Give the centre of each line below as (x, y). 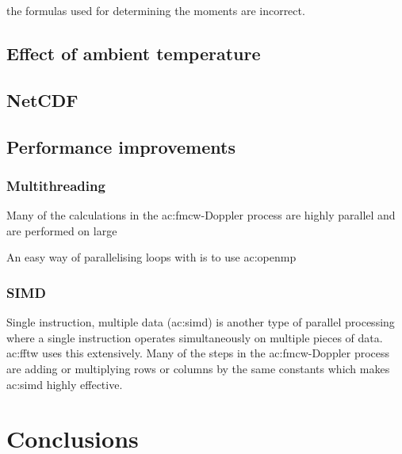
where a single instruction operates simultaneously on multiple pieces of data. (195, 337)
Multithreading (56, 185)
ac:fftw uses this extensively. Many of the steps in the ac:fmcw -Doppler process (198, 353)
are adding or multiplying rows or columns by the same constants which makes (198, 368)
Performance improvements (121, 146)
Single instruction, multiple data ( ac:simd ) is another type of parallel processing (201, 322)
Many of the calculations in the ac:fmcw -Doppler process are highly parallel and (201, 215)
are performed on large (62, 230)
